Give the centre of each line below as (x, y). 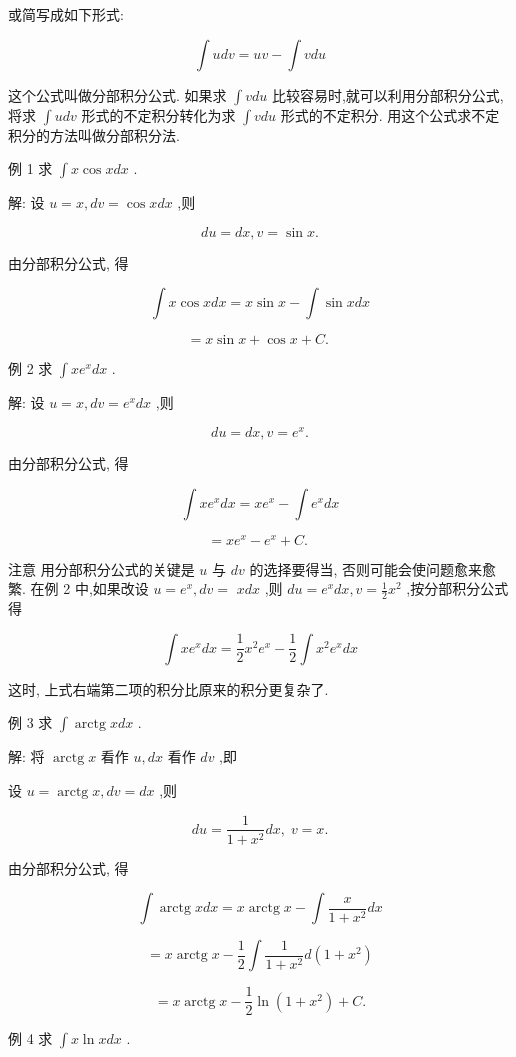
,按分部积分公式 (457, 588)
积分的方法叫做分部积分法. (94, 134)
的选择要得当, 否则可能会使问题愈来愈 (372, 568)
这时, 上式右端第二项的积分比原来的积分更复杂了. (168, 688)
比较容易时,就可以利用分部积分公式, (387, 94)
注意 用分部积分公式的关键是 (101, 568)
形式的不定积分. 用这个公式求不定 (390, 114)
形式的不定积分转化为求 (158, 114)
